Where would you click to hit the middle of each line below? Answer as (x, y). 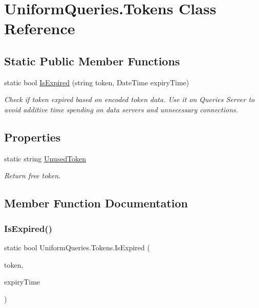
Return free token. (33, 175)
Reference (40, 28)
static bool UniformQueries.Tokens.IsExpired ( (77, 247)
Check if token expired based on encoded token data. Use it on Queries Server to (129, 99)
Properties (33, 137)
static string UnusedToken (45, 158)
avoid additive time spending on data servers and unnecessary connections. (121, 109)
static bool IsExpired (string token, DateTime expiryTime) (97, 82)
